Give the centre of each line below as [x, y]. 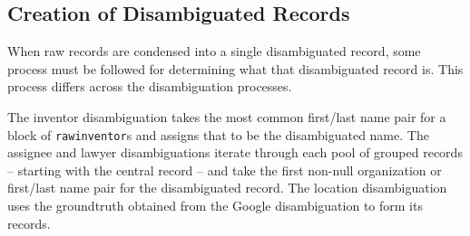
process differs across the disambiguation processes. [150, 86]
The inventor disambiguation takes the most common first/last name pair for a [227, 116]
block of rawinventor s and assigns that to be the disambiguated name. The [218, 134]
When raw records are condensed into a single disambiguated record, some [214, 51]
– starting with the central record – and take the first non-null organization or [225, 170]
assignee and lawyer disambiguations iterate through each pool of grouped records [235, 152]
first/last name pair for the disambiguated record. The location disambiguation [227, 188]
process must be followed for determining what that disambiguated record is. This [235, 68]
